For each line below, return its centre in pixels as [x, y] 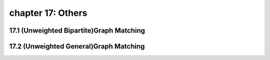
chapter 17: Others [48, 13]
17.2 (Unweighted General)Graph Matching [77, 46]
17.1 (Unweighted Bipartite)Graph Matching [77, 30]
